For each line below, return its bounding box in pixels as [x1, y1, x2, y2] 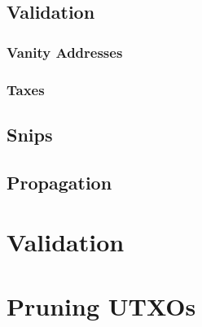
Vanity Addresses [7, 41, 123, 62]
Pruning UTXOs [7, 289, 196, 322]
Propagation [7, 169, 112, 194]
